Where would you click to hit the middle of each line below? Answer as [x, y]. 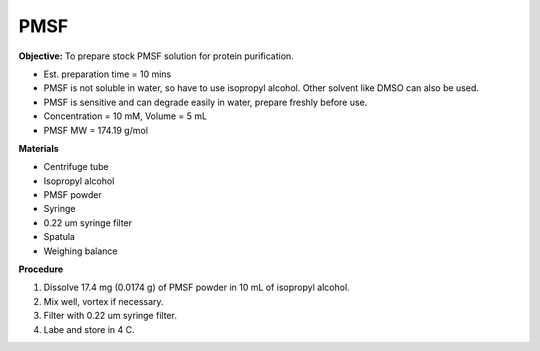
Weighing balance [80, 251]
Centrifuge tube [76, 167]
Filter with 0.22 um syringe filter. [110, 316]
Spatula [59, 237]
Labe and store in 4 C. [89, 329]
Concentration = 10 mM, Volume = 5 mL [125, 116]
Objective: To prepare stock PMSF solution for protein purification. [156, 56]
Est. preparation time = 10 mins [107, 74]
